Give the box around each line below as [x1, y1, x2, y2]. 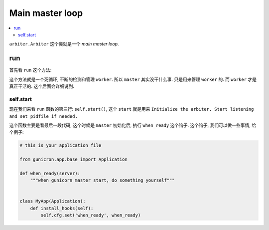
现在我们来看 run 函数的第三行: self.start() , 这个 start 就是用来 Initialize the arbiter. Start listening [9, 106, 254, 112]
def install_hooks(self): [30, 205, 94, 211]
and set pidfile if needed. [9, 113, 78, 119]
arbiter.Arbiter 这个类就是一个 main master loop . [9, 41, 119, 47]
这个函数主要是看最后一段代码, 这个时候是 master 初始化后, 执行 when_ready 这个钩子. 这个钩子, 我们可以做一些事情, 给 [9, 122, 257, 128]
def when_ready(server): [19, 170, 81, 176]
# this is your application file [19, 143, 102, 148]
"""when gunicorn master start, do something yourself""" [30, 178, 175, 183]
